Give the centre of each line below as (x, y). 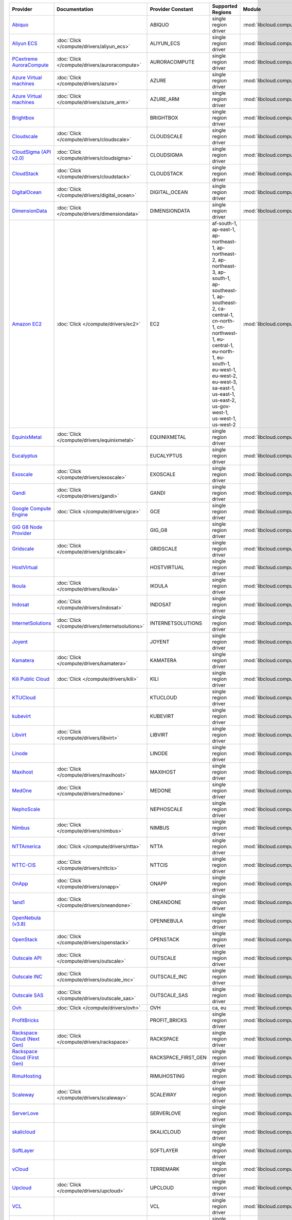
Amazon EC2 (27, 324)
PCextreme (25, 59)
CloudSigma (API (31, 152)
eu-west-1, (224, 370)
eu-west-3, (225, 382)
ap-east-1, (224, 229)
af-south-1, (225, 223)
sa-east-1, (224, 388)
